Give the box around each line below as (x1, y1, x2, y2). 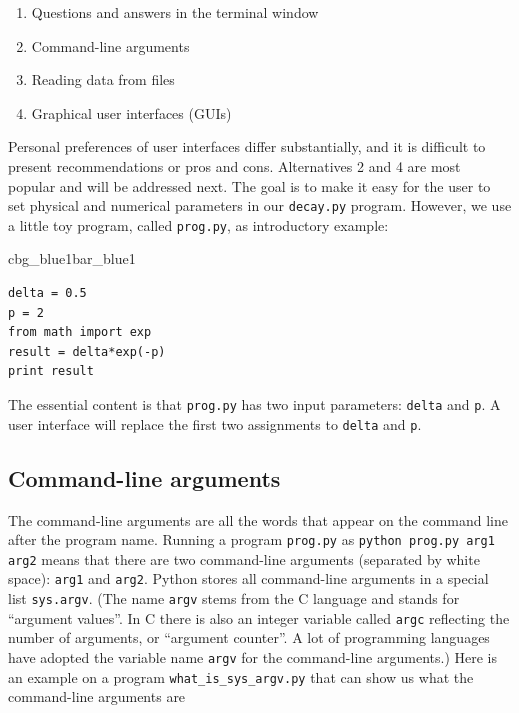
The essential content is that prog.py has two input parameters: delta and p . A (8, 394, 501, 415)
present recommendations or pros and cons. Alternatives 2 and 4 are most (8, 155, 461, 176)
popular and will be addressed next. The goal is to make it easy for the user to (8, 175, 491, 196)
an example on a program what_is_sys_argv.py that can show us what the (8, 666, 474, 687)
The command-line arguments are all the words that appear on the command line (8, 509, 509, 530)
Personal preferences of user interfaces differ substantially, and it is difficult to (8, 136, 486, 157)
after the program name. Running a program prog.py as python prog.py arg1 (8, 529, 495, 550)
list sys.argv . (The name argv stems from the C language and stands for (8, 588, 460, 609)
